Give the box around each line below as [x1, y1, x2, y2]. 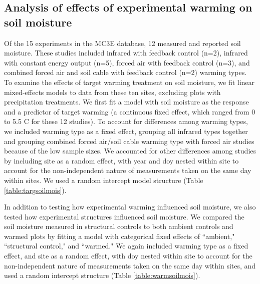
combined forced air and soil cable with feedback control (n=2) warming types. [4, 67, 247, 77]
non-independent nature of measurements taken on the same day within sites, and [4, 260, 256, 270]
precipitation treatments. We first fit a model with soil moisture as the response [4, 96, 249, 107]
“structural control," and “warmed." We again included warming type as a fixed [4, 240, 248, 251]
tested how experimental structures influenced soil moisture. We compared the [4, 211, 244, 221]
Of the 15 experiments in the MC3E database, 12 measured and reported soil [4, 37, 241, 48]
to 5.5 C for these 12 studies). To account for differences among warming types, [4, 116, 248, 126]
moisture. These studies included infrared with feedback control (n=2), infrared [4, 47, 248, 58]
